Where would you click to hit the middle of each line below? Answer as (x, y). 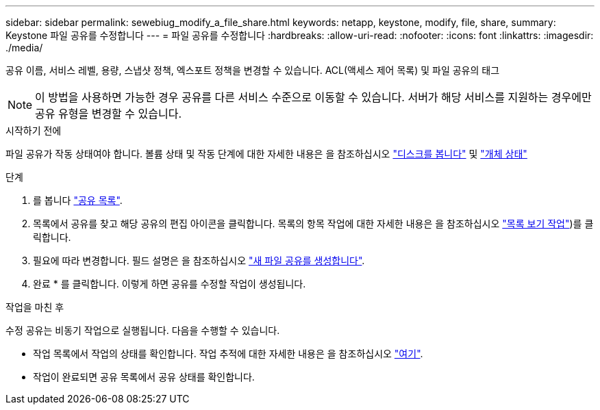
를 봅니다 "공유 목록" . (78, 200)
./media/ (24, 48)
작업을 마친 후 (35, 307)
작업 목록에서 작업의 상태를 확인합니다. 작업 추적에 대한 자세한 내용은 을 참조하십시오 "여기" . (228, 354)
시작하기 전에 (34, 130)
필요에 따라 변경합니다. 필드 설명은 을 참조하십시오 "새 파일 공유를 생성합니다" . (199, 260)
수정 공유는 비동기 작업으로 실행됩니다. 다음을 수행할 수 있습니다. (143, 330)
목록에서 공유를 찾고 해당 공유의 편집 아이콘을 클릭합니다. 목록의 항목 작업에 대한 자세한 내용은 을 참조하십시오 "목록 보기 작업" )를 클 (313, 223)
